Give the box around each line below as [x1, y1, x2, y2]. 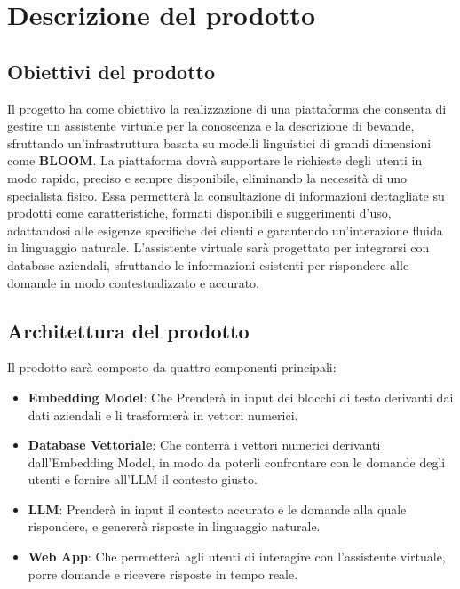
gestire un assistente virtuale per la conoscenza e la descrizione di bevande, [7, 116, 415, 135]
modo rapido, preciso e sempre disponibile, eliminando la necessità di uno [7, 168, 408, 187]
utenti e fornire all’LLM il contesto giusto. [28, 470, 258, 489]
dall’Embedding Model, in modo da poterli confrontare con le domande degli [28, 452, 446, 471]
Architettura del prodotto [7, 316, 250, 344]
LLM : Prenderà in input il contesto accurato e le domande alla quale [28, 499, 407, 518]
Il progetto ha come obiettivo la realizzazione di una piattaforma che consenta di [7, 99, 447, 117]
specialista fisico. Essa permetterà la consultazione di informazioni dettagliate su [7, 186, 445, 204]
